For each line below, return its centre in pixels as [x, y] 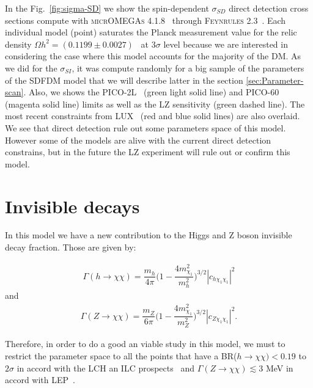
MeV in [279, 368]
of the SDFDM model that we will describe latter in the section [124, 80]
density [18, 44]
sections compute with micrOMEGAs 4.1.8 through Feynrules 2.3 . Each [145, 20]
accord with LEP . [40, 380]
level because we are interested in [226, 44]
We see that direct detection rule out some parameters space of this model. [145, 127]
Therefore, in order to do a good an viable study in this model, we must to [145, 344]
